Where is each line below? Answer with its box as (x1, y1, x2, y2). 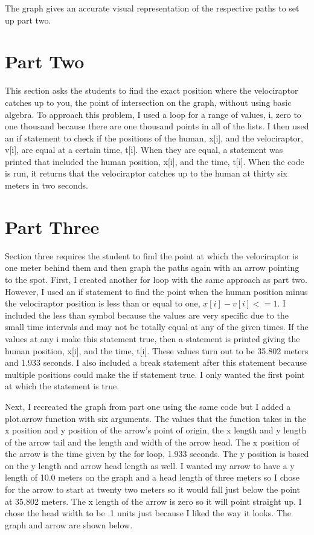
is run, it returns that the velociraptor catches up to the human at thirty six (5, 167, 288, 180)
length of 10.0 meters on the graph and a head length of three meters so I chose (5, 471, 300, 484)
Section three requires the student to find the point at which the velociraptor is (5, 249, 298, 262)
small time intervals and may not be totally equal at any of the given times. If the (5, 320, 309, 333)
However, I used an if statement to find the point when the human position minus (5, 285, 308, 297)
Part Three (5, 214, 100, 239)
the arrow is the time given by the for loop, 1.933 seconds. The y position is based (5, 447, 309, 460)
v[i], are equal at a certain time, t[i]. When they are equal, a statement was (5, 143, 283, 156)
